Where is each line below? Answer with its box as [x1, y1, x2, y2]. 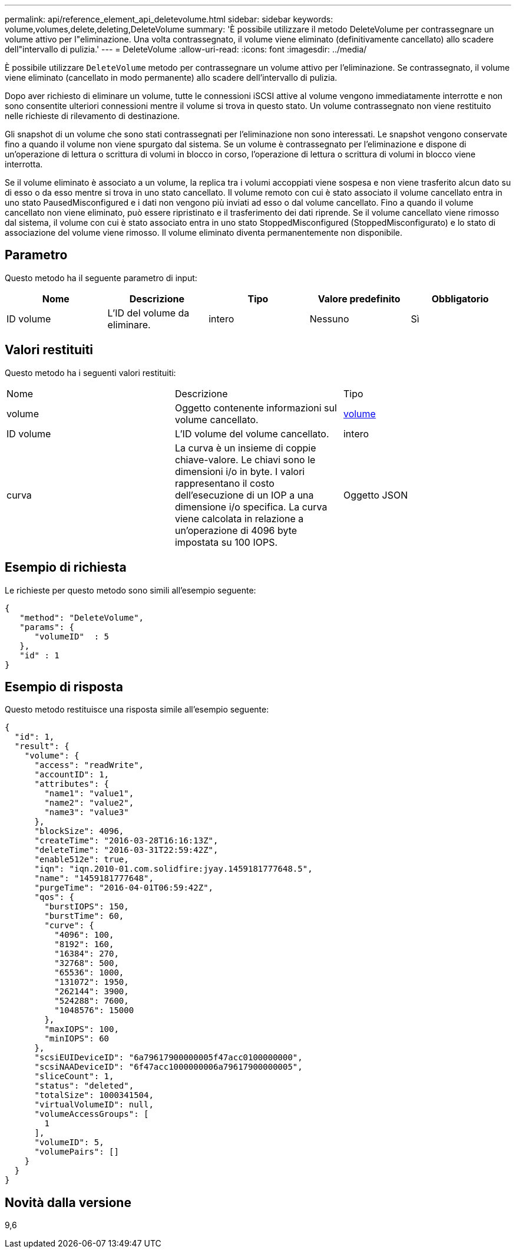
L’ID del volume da [107, 306, 190, 319]
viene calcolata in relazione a [174, 512, 304, 525]
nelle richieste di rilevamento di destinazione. [5, 111, 180, 121]
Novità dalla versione [5, 1195, 131, 1210]
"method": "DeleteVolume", [19, 612, 144, 622]
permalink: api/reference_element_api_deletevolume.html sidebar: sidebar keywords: [5, 14, 333, 24]
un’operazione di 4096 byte [174, 524, 297, 536]
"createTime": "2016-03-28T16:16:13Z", [34, 836, 219, 846]
